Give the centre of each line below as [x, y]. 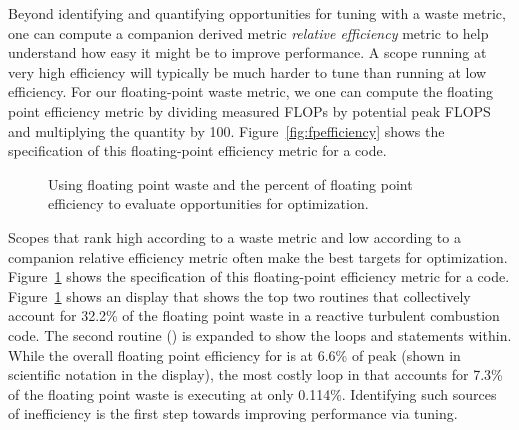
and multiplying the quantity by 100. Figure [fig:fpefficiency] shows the [226, 130]
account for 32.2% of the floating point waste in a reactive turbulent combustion [254, 315]
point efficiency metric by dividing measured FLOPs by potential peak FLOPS [249, 110]
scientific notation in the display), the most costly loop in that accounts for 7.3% [255, 374]
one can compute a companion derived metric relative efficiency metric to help [248, 32]
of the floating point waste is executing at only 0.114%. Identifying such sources [252, 393]
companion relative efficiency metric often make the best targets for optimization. [258, 256]
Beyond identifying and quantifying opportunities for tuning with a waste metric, [257, 13]
